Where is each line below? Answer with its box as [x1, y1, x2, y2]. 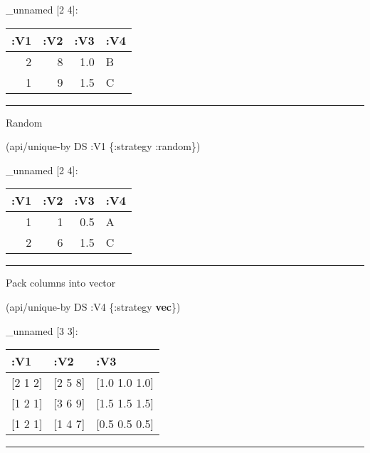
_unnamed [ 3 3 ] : [6, 323, 78, 338]
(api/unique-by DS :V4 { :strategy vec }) [6, 299, 181, 314]
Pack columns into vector [6, 275, 116, 290]
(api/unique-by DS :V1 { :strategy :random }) [6, 139, 201, 154]
